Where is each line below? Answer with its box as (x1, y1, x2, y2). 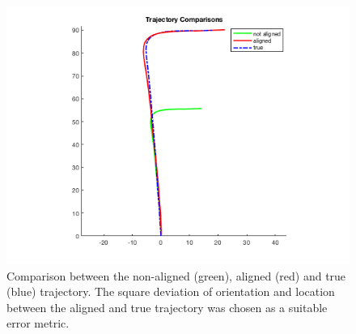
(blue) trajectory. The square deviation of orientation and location (6, 283, 335, 300)
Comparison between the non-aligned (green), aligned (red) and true (6, 267, 346, 284)
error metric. (6, 315, 70, 332)
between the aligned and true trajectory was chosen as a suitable (6, 298, 328, 315)
